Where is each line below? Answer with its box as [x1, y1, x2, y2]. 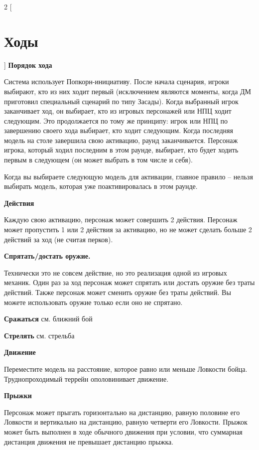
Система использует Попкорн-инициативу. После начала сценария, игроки [4, 76, 229, 87]
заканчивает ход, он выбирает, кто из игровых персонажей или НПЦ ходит [4, 106, 232, 116]
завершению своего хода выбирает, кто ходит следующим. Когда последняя [4, 125, 233, 136]
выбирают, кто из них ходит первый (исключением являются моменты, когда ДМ [4, 86, 252, 96]
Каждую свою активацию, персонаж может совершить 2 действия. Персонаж [4, 214, 238, 225]
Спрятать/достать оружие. [4, 251, 91, 261]
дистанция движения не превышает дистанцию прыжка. [4, 436, 174, 447]
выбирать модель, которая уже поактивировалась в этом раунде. [4, 181, 198, 191]
